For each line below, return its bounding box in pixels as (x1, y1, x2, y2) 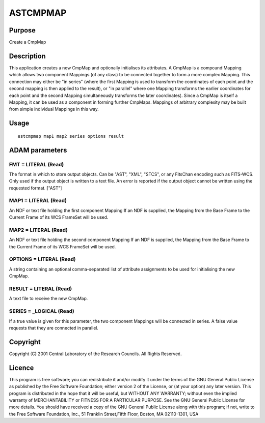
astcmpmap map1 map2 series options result (18, 133, 124, 139)
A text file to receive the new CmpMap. (9, 296, 88, 302)
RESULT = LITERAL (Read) (9, 285, 72, 292)
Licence (9, 363, 34, 372)
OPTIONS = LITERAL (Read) (9, 256, 76, 263)
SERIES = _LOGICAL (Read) (9, 308, 75, 315)
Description (9, 52, 46, 60)
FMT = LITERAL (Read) (9, 161, 64, 168)
